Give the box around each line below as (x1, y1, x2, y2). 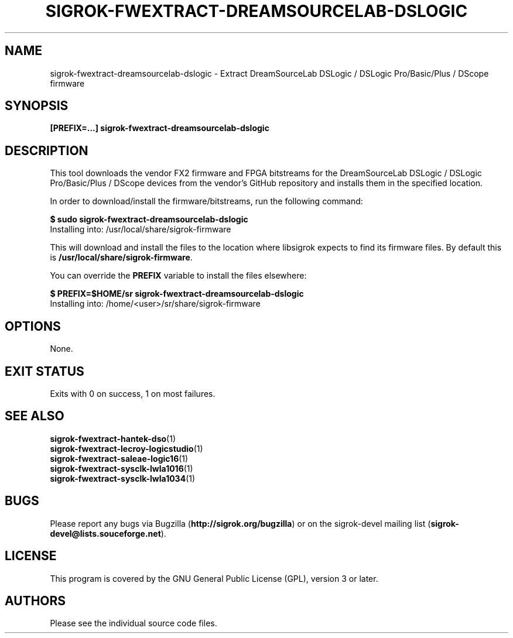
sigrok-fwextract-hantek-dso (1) (50, 433, 176, 444)
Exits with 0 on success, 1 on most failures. (50, 388, 216, 399)
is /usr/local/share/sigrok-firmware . (50, 252, 193, 263)
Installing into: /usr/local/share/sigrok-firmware (50, 224, 231, 235)
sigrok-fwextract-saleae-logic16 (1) (50, 453, 189, 464)
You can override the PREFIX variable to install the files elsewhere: (50, 270, 307, 281)
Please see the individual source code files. (50, 618, 217, 629)
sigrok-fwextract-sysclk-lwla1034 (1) (50, 473, 196, 483)
